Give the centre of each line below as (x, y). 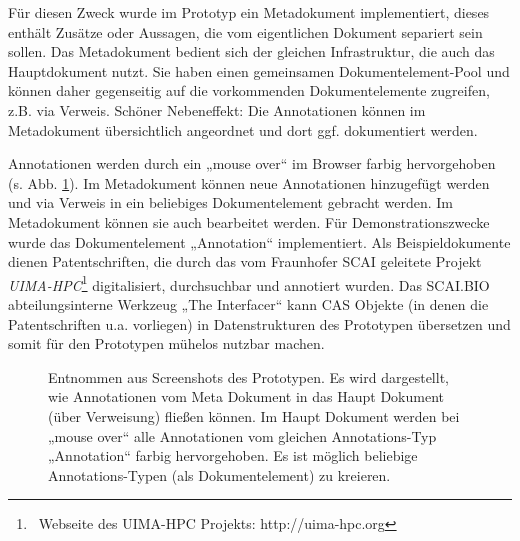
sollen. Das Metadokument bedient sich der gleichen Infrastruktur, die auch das (251, 51)
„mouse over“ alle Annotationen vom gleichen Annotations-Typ (242, 435)
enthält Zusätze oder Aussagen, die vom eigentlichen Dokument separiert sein (245, 31)
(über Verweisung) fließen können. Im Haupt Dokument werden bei (254, 415)
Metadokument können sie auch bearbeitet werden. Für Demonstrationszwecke (249, 221)
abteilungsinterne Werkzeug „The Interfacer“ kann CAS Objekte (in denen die (248, 303)
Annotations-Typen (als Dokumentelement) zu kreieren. (219, 474)
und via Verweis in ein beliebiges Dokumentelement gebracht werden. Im (230, 202)
